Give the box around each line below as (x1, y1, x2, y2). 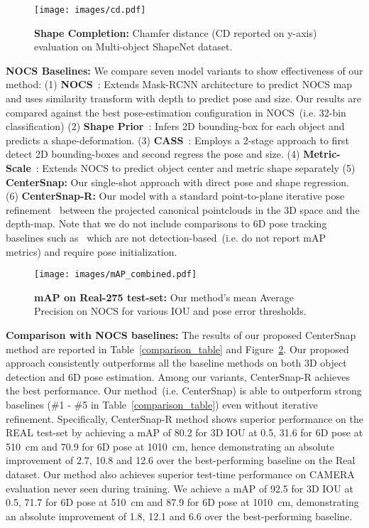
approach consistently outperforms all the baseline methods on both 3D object (6, 355, 347, 370)
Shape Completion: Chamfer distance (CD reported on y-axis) (34, 25, 317, 40)
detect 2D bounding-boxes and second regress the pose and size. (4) (6, 146, 300, 161)
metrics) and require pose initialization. (6, 244, 177, 259)
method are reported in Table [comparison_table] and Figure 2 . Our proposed (6, 341, 349, 356)
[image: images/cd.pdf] (34, 5, 146, 15)
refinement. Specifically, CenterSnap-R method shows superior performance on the (6, 411, 363, 426)
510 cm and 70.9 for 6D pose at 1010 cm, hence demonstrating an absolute (6, 438, 334, 453)
